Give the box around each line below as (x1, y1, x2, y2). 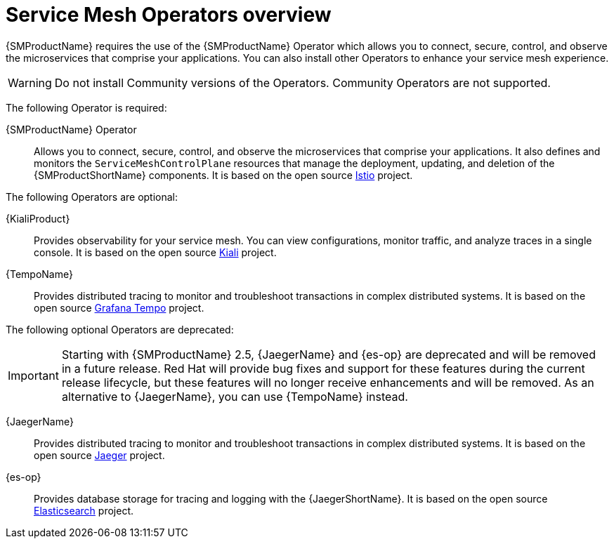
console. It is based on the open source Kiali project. (34, 246, 277, 258)
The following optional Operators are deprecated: (6, 323, 234, 336)
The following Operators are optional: (6, 190, 178, 203)
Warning (8, 75, 52, 90)
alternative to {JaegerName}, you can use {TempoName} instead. (61, 389, 408, 404)
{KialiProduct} (6, 212, 70, 225)
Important (8, 368, 59, 383)
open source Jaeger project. (34, 449, 165, 461)
